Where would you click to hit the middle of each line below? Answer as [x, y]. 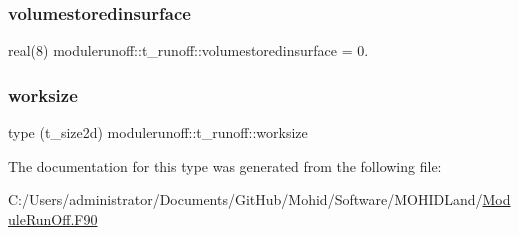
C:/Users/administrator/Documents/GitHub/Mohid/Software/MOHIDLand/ [245, 199]
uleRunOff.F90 [53, 218]
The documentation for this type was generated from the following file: [225, 165]
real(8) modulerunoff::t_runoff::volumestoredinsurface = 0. [188, 50]
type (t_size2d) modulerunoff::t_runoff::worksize [158, 132]
